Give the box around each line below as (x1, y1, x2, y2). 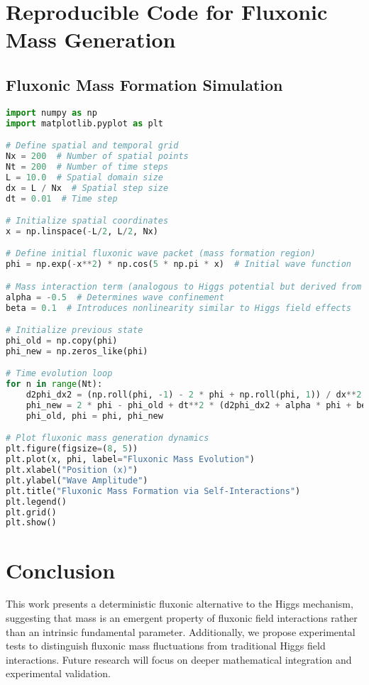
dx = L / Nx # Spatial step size (6, 182, 169, 193)
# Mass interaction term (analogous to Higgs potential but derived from (6, 281, 362, 292)
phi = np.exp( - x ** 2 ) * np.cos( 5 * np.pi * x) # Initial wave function (6, 259, 351, 270)
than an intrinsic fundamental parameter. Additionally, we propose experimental (6, 624, 356, 639)
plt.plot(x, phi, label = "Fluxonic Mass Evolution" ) (6, 454, 255, 465)
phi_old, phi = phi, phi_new (26, 410, 163, 421)
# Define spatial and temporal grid (6, 141, 179, 151)
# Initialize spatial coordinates (6, 216, 169, 226)
